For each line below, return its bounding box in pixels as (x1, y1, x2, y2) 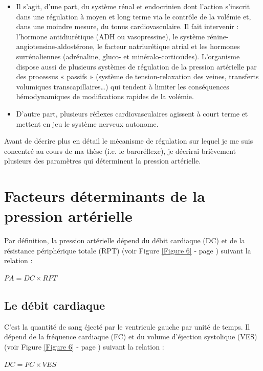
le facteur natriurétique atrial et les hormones (97, 41, 240, 52)
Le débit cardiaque (4, 297, 105, 313)
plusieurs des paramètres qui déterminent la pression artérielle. (4, 155, 201, 166)
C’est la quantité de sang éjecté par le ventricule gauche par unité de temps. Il (4, 321, 250, 332)
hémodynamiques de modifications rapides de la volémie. (16, 91, 194, 102)
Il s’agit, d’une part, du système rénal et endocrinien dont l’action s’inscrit (16, 1, 250, 11)
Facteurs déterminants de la (4, 185, 205, 206)
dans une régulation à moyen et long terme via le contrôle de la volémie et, (16, 11, 251, 21)
